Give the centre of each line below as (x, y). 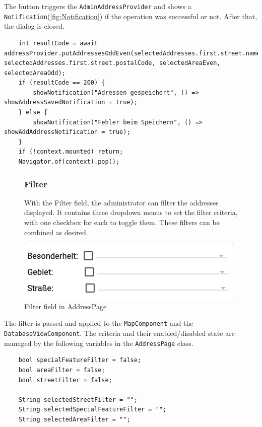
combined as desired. (56, 232)
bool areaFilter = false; (62, 370)
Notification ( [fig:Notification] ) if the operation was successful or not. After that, (131, 16)
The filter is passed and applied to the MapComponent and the (99, 323)
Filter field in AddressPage (65, 306)
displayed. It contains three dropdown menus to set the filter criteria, (131, 212)
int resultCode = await (58, 43)
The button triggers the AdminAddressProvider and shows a (98, 6)
